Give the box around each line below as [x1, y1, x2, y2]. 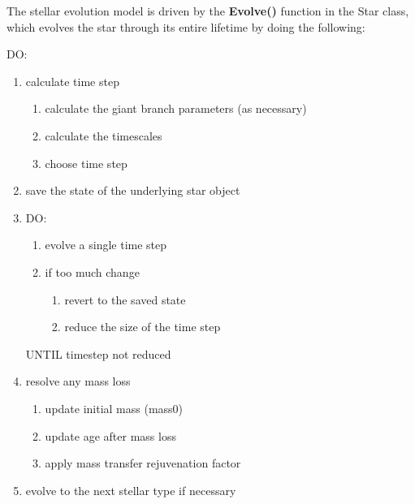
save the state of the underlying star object [25, 182, 240, 199]
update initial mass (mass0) [45, 399, 184, 416]
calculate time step [25, 72, 119, 89]
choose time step [45, 154, 128, 171]
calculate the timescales [45, 127, 162, 144]
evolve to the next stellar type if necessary [25, 481, 236, 498]
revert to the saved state [64, 291, 186, 308]
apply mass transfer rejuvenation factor [45, 454, 241, 472]
